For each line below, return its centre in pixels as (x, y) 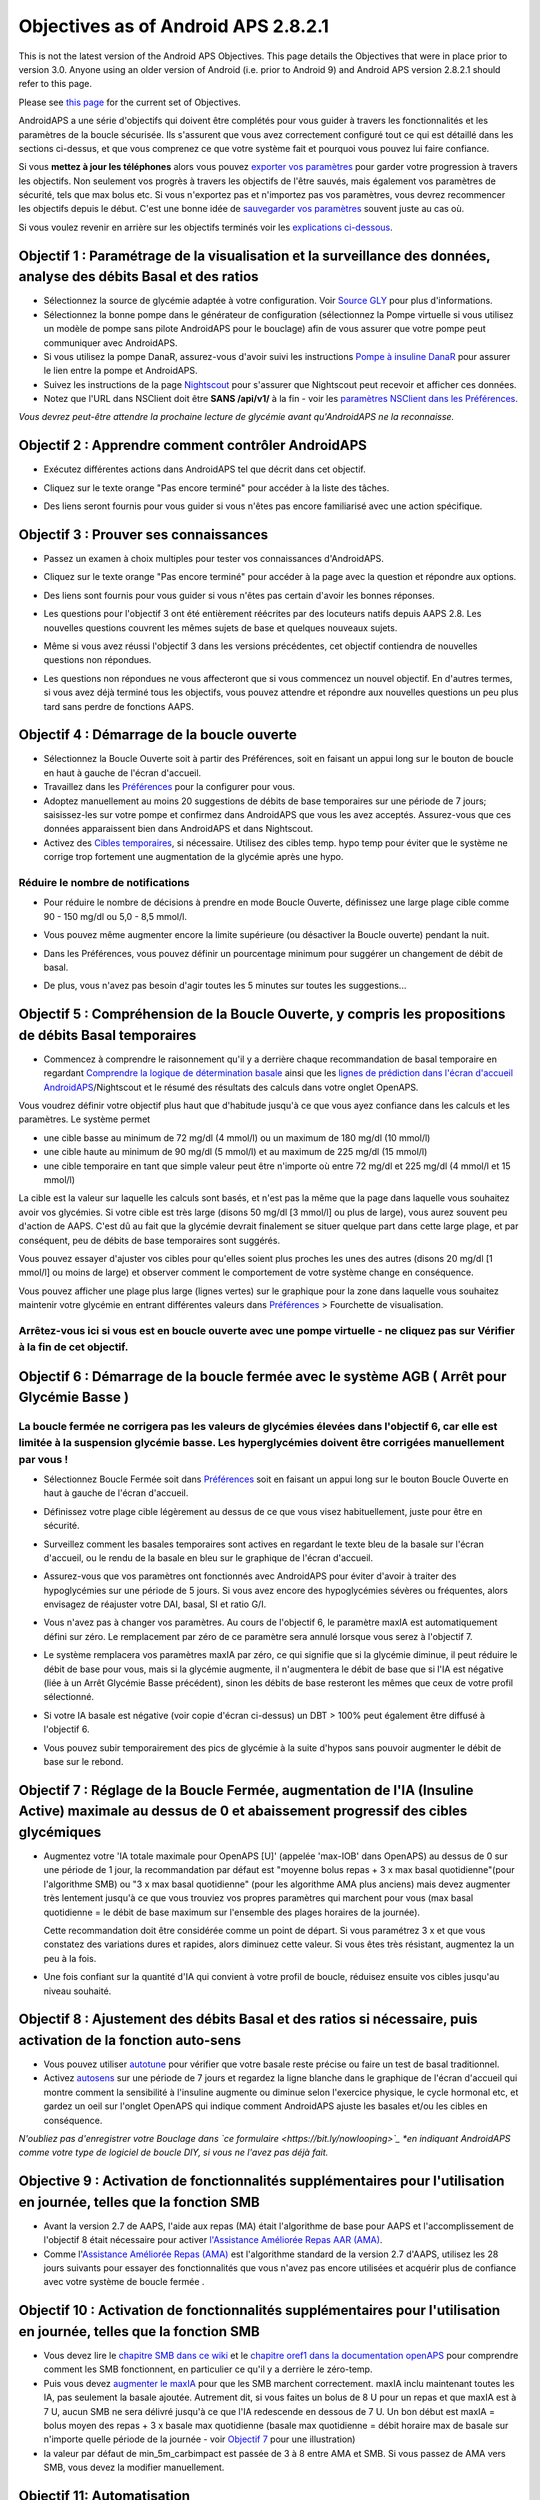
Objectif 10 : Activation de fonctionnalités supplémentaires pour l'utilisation (259, 2310)
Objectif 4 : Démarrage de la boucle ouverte (157, 735)
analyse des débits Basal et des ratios (138, 276)
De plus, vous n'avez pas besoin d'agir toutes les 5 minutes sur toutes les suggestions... (225, 986)
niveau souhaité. (77, 1991)
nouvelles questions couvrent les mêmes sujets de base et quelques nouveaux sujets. (220, 627)
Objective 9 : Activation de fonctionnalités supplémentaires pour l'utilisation (261, 2181)
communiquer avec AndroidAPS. (110, 342)
